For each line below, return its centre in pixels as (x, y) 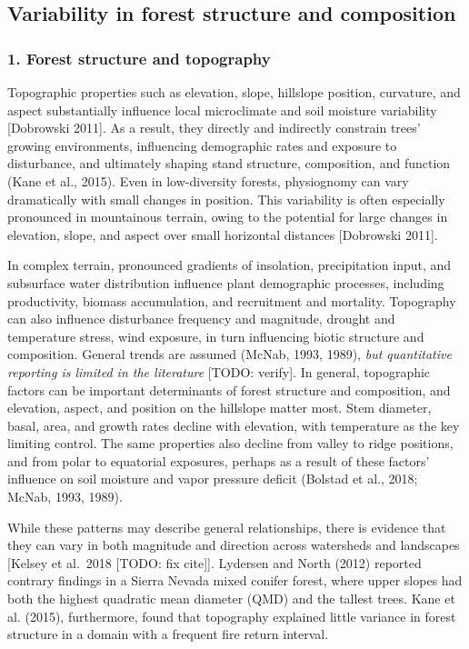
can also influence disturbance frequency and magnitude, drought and (201, 319)
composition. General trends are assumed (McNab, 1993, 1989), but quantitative (230, 354)
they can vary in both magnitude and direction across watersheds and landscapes (234, 545)
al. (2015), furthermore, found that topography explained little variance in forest (232, 616)
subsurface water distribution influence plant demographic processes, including (226, 282)
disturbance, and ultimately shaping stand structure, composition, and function (229, 163)
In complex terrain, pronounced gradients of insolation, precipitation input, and (230, 265)
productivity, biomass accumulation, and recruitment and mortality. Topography (232, 300)
